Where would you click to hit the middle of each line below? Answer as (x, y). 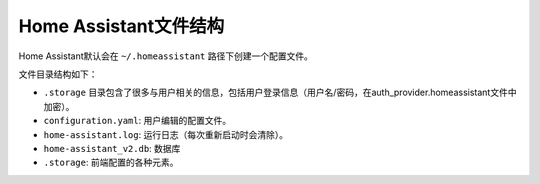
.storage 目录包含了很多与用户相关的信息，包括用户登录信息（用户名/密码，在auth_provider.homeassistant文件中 (280, 92)
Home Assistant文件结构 (121, 26)
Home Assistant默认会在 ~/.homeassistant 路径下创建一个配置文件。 (166, 56)
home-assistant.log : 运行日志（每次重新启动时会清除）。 (166, 134)
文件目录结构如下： (58, 74)
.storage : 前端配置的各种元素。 (111, 162)
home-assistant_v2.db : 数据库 (112, 148)
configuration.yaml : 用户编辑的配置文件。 (137, 121)
